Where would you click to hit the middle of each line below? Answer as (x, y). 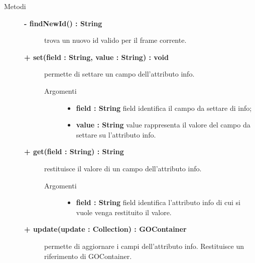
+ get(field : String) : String (74, 151)
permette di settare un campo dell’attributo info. (119, 74)
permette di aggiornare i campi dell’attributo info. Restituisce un (144, 246)
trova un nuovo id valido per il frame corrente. (115, 40)
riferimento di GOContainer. (88, 256)
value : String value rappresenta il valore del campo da (163, 125)
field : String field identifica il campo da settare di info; (164, 108)
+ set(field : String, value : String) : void (96, 57)
